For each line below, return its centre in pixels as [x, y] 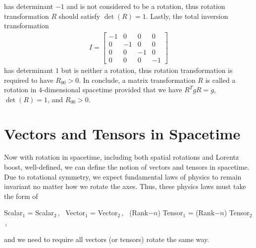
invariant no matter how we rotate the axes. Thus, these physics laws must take [125, 186]
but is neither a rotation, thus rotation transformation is [147, 70]
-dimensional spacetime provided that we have [112, 90]
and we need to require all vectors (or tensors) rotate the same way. [107, 239]
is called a [220, 80]
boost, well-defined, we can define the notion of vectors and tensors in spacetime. [127, 167]
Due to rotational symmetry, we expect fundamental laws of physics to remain [123, 176]
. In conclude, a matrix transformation [137, 80]
